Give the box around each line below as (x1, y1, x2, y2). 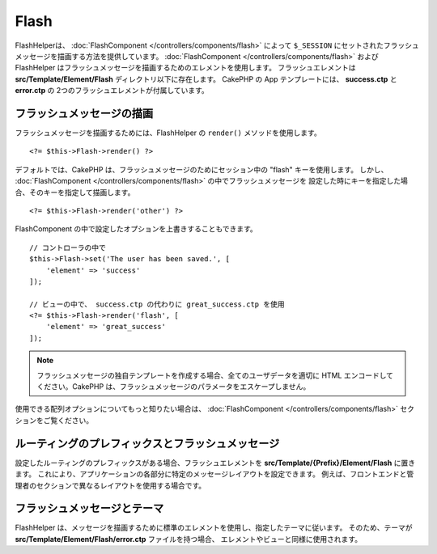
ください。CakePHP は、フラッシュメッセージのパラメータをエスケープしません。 (36, 382, 311, 391)
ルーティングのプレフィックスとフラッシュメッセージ (15, 437, 280, 450)
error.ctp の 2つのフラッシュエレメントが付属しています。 (15, 86, 210, 95)
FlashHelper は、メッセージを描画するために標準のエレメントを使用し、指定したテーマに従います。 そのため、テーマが (15, 522, 413, 533)
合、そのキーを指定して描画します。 (15, 187, 135, 197)
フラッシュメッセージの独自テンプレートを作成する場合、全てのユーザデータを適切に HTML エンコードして (36, 370, 394, 380)
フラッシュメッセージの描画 (15, 106, 154, 121)
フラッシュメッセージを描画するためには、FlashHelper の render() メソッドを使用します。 (15, 128, 321, 137)
